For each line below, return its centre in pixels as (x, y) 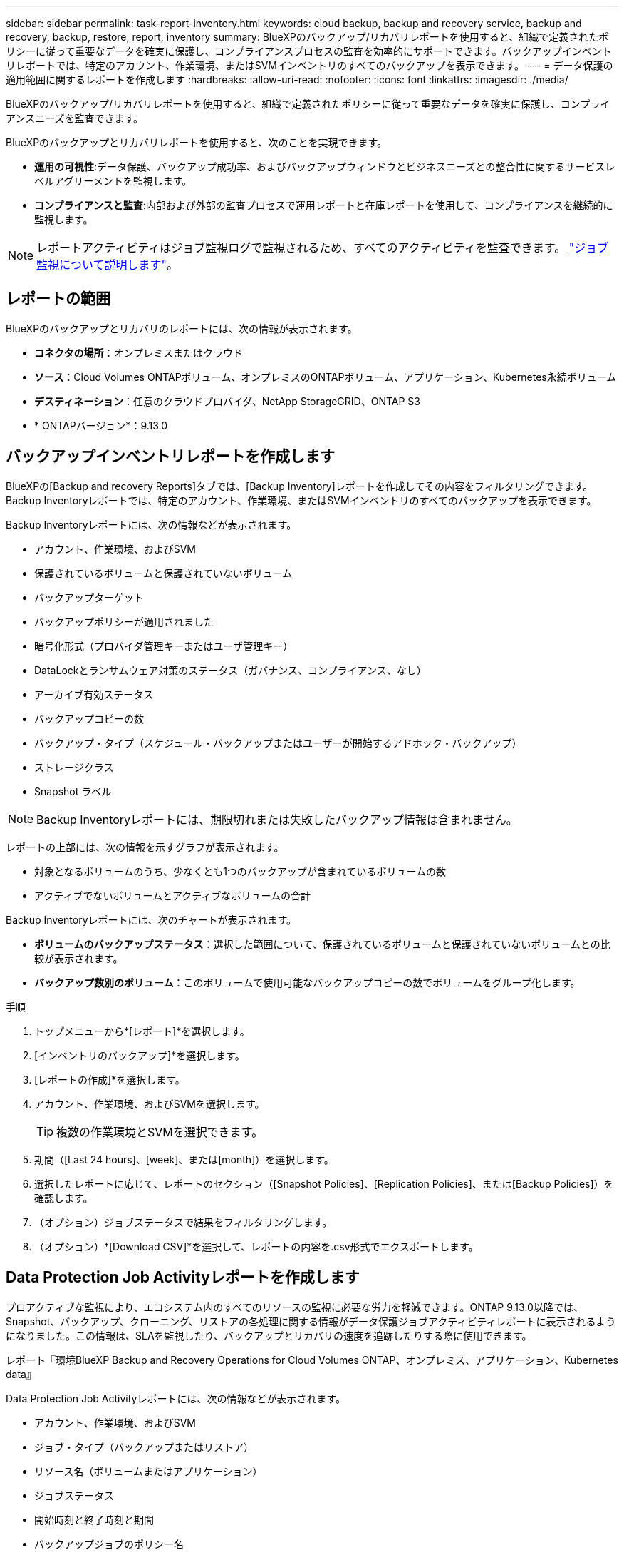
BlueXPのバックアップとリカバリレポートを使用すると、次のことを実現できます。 (197, 142)
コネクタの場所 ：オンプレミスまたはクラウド (139, 352)
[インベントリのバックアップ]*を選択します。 (140, 1055)
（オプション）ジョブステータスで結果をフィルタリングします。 (183, 1222)
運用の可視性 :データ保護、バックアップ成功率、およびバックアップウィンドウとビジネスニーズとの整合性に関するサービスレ (325, 167)
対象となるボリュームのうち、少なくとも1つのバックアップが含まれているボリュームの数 (240, 871)
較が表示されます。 (79, 958)
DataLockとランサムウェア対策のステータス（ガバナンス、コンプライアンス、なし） (230, 670)
